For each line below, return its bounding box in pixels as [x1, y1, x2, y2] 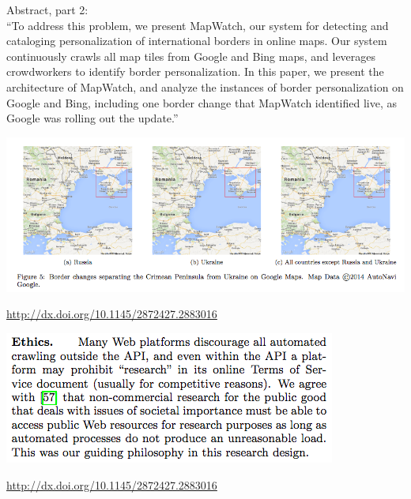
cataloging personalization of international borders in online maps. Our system [6, 32, 387, 49]
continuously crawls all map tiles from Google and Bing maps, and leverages [6, 47, 376, 64]
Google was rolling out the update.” [6, 110, 179, 126]
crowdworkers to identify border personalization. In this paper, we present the [6, 63, 384, 80]
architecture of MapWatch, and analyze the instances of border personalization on [6, 78, 404, 95]
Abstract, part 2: [6, 2, 89, 17]
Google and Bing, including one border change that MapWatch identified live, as [6, 94, 398, 111]
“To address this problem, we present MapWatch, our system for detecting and [6, 17, 389, 33]
